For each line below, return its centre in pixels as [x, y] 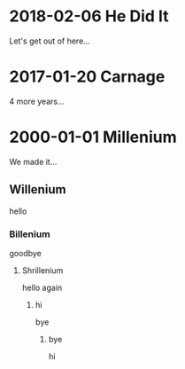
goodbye [26, 253]
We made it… [33, 161]
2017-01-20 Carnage [87, 77]
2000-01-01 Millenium [93, 137]
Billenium [30, 234]
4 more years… [37, 101]
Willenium [38, 189]
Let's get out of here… [50, 41]
